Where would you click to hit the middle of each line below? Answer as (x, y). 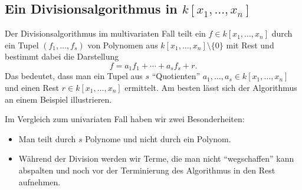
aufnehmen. (40, 181)
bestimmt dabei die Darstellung (62, 56)
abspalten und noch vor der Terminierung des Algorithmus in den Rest (147, 170)
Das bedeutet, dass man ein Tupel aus (74, 76)
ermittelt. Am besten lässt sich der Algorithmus (211, 88)
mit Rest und (250, 45)
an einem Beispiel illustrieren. (58, 99)
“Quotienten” (176, 76)
